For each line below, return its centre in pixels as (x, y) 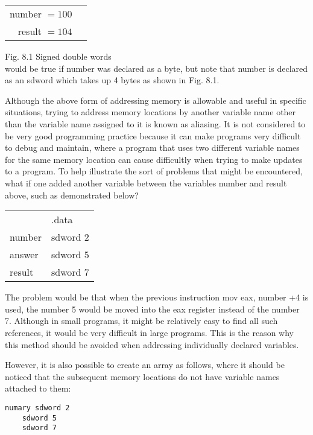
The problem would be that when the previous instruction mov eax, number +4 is (157, 297)
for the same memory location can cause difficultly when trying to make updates (154, 159)
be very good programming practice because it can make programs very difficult (153, 135)
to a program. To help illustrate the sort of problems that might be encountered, (154, 171)
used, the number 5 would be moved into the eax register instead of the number (152, 309)
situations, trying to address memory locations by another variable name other (150, 112)
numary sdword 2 (37, 408)
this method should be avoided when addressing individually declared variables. (152, 344)
